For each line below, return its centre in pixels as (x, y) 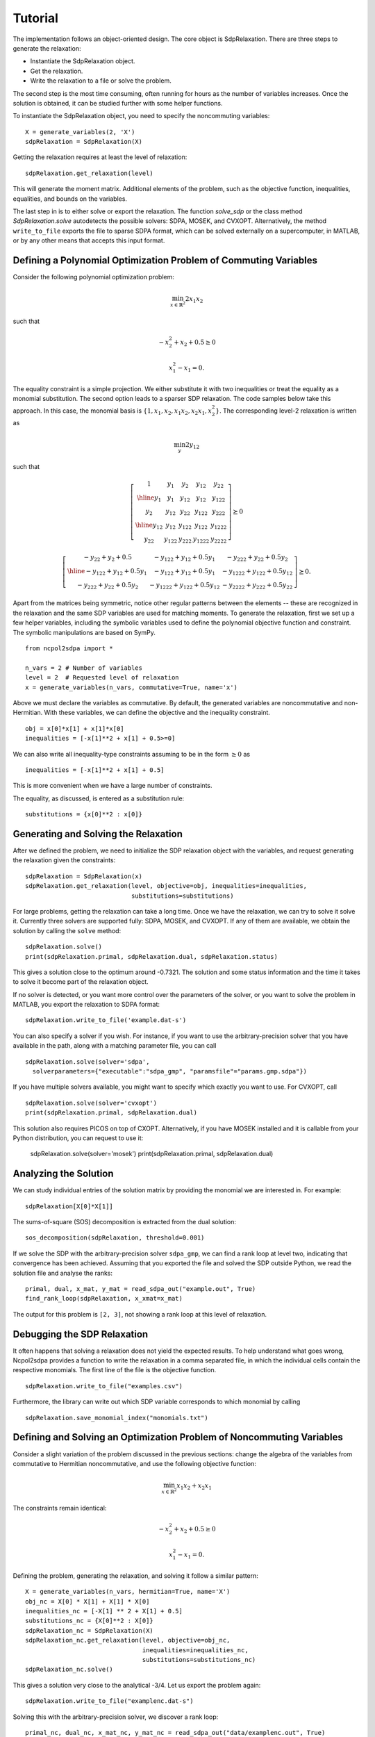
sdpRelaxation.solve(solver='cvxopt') (91, 1103)
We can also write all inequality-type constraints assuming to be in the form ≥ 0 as (131, 754)
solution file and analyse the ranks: (63, 1273)
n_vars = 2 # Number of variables (84, 668)
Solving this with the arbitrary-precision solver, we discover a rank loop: (116, 1717)
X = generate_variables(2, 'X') (80, 132)
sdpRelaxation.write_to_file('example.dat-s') (106, 1020)
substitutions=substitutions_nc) (199, 1660)
